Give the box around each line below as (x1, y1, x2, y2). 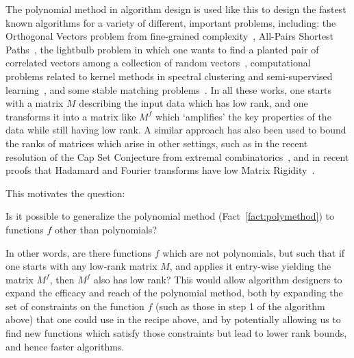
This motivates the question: (5, 186, 125, 200)
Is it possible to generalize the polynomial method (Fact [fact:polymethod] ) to (5, 209, 335, 223)
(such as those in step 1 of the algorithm (155, 298, 325, 313)
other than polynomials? (54, 222, 157, 236)
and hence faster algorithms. (5, 339, 125, 353)
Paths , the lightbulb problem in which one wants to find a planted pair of (5, 42, 319, 56)
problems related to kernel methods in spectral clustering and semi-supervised (5, 68, 333, 83)
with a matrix (5, 96, 64, 110)
